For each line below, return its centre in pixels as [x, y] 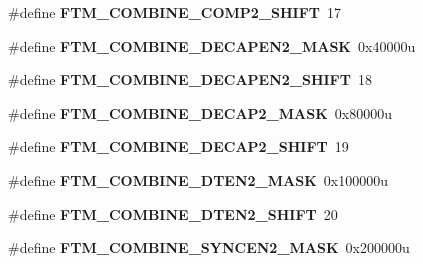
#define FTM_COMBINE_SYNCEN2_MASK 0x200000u [209, 247]
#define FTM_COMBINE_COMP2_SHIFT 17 [175, 12]
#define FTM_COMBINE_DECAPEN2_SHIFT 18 [190, 79]
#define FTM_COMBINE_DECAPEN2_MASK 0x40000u [212, 45]
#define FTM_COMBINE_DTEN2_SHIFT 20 [173, 213]
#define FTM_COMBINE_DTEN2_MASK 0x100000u [198, 179]
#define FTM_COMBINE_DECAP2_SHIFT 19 [178, 146]
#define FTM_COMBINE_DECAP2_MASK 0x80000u [200, 112]
